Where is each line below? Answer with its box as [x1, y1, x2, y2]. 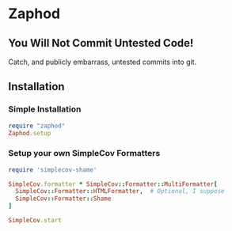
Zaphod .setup [8, 129, 51, 137]
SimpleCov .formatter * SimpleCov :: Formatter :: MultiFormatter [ [8, 180, 218, 188]
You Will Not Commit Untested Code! [8, 36, 194, 50]
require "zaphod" [8, 122, 66, 130]
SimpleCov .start [8, 217, 62, 225]
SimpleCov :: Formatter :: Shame [15, 195, 112, 203]
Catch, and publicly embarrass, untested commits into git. [8, 57, 197, 66]
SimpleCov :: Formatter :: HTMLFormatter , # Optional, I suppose [15, 187, 225, 195]
